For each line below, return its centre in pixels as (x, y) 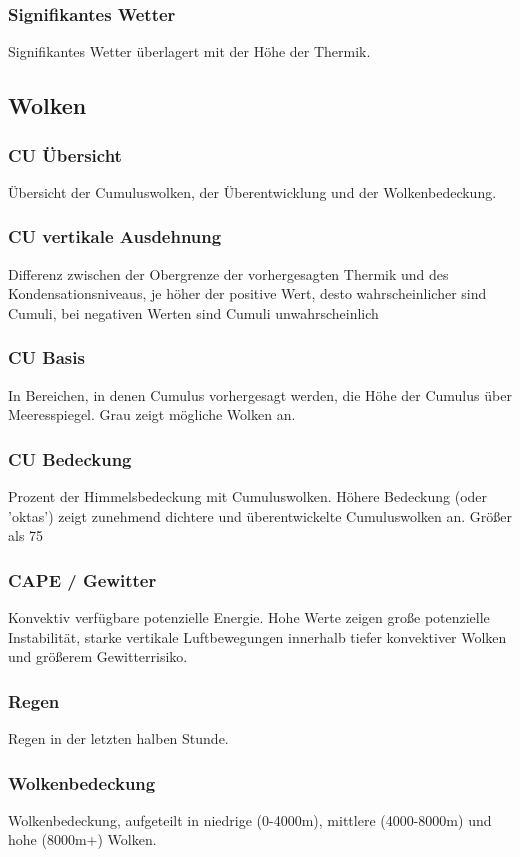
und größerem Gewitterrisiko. (98, 656)
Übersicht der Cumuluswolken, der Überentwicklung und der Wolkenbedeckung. (252, 191)
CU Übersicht (65, 154)
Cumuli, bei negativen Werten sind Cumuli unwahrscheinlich (193, 312)
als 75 (26, 535)
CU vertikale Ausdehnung (115, 236)
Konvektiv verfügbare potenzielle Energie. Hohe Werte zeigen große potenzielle (249, 617)
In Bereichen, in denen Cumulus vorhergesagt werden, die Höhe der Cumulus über (260, 394)
